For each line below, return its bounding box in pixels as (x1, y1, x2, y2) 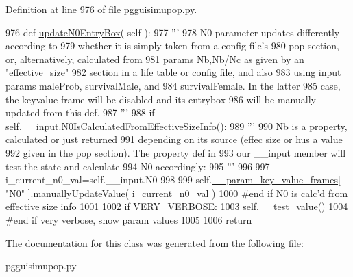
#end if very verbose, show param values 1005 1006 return (5, 212, 252, 226)
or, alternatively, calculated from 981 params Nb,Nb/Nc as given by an (5, 51, 304, 66)
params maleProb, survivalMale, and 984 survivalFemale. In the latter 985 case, (5, 78, 341, 92)
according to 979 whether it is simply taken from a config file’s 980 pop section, (5, 38, 339, 53)
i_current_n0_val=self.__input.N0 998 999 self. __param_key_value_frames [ (5, 172, 341, 187)
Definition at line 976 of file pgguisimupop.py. (5, 2, 197, 16)
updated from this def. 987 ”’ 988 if (5, 105, 155, 120)
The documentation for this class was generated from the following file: (5, 235, 304, 250)
